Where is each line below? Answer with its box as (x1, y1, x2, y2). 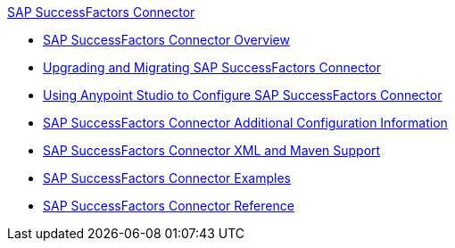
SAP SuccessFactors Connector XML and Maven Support (43, 143, 381, 158)
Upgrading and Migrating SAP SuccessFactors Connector (43, 60, 381, 75)
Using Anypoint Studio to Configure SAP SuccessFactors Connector (43, 87, 443, 103)
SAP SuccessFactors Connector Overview (43, 32, 290, 47)
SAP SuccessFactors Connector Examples (43, 170, 292, 186)
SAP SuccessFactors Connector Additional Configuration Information (43, 115, 448, 130)
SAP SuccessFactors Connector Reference (43, 198, 294, 213)
